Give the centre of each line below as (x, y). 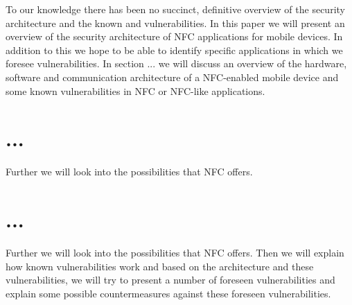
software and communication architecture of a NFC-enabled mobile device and (172, 77)
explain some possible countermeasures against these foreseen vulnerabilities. (168, 293)
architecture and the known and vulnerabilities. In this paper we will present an (175, 23)
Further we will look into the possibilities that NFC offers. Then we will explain (175, 252)
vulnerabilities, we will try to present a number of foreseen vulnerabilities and (170, 280)
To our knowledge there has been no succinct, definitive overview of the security (175, 9)
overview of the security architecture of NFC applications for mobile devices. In (174, 36)
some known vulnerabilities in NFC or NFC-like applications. (135, 90)
